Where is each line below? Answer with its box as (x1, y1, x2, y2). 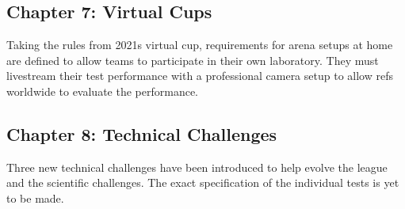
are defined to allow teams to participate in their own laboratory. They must (6, 51, 379, 68)
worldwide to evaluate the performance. (6, 82, 199, 99)
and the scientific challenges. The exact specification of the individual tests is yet (6, 174, 399, 191)
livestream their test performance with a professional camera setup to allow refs (6, 67, 393, 84)
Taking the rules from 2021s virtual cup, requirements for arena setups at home (6, 36, 393, 53)
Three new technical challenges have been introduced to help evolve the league (6, 158, 388, 175)
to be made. (6, 189, 64, 206)
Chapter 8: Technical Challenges (6, 121, 277, 146)
